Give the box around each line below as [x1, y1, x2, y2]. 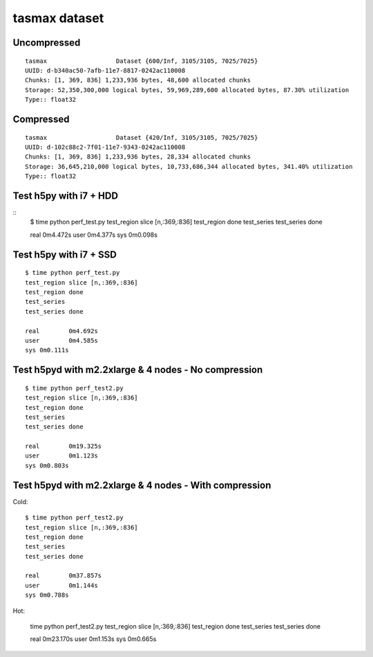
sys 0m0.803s [25, 461, 69, 469]
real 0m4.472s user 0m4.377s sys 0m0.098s [30, 231, 158, 239]
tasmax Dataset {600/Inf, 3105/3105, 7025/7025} [25, 57, 258, 65]
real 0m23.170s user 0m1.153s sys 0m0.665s [30, 635, 157, 643]
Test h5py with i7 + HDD [12, 190, 119, 201]
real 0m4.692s [25, 327, 98, 335]
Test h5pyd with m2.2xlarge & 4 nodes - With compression [12, 479, 271, 491]
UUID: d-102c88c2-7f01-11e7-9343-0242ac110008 [25, 143, 186, 151]
